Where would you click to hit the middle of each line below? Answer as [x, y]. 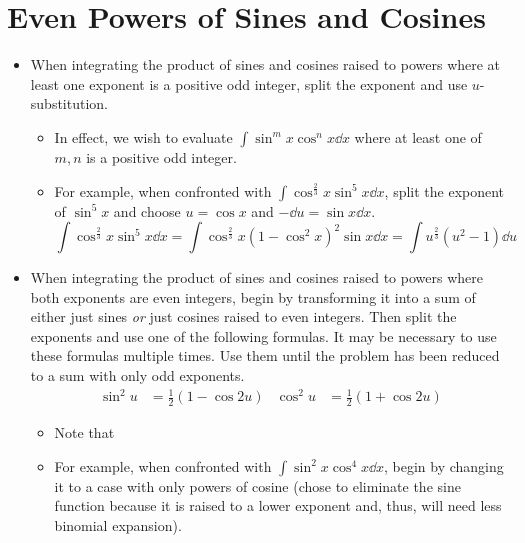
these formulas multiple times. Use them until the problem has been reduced [265, 355]
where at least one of [418, 136]
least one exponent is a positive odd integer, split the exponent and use [249, 83]
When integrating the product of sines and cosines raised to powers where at [265, 64]
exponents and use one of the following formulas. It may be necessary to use [263, 335]
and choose [147, 210]
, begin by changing [444, 465]
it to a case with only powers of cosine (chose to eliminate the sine [257, 485]
